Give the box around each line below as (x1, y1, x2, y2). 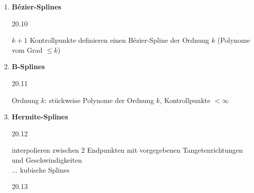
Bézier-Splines (11, 1, 62, 11)
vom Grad (11, 44, 43, 55)
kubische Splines (20, 164, 70, 175)
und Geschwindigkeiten (11, 154, 82, 165)
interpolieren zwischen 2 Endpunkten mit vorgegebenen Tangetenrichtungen (11, 145, 243, 155)
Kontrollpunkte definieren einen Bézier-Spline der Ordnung (29, 35, 209, 45)
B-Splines (11, 61, 45, 72)
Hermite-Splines (11, 111, 68, 122)
